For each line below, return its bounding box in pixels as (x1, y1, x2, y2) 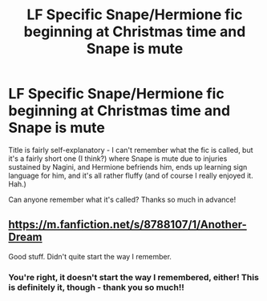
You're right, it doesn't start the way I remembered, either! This (8, 271, 259, 283)
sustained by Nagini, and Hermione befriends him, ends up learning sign (8, 162, 248, 171)
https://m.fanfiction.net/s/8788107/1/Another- (8, 218, 247, 231)
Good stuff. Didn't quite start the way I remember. (8, 251, 172, 261)
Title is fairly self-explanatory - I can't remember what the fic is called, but (8, 145, 254, 155)
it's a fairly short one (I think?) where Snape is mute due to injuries (8, 154, 228, 163)
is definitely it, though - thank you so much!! (8, 282, 184, 293)
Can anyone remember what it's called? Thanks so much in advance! (8, 195, 237, 204)
